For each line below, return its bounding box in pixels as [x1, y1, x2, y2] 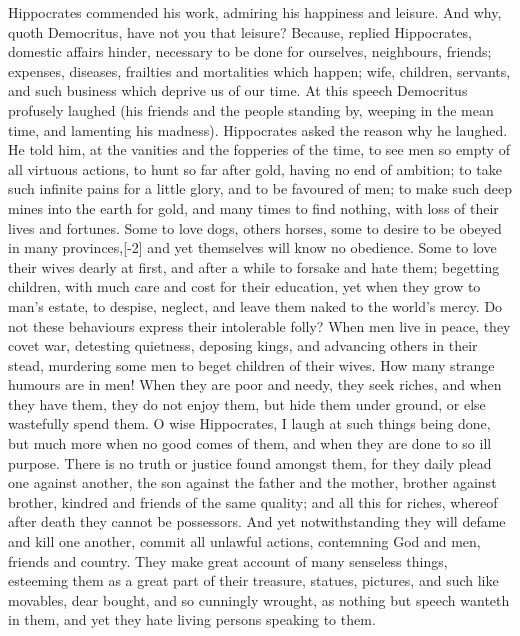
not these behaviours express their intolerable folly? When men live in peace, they [8, 315, 511, 336]
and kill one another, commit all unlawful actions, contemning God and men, [8, 531, 481, 552]
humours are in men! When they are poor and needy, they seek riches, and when [8, 374, 502, 395]
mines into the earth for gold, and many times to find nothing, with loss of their [8, 197, 499, 218]
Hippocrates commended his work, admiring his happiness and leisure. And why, [8, 2, 502, 22]
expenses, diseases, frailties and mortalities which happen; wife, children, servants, [8, 60, 511, 81]
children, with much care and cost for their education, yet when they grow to [8, 276, 481, 297]
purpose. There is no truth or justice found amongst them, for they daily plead [8, 452, 492, 473]
